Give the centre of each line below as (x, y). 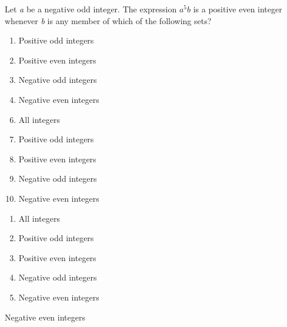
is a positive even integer (238, 9)
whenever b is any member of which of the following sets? (108, 20)
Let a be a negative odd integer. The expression (91, 9)
